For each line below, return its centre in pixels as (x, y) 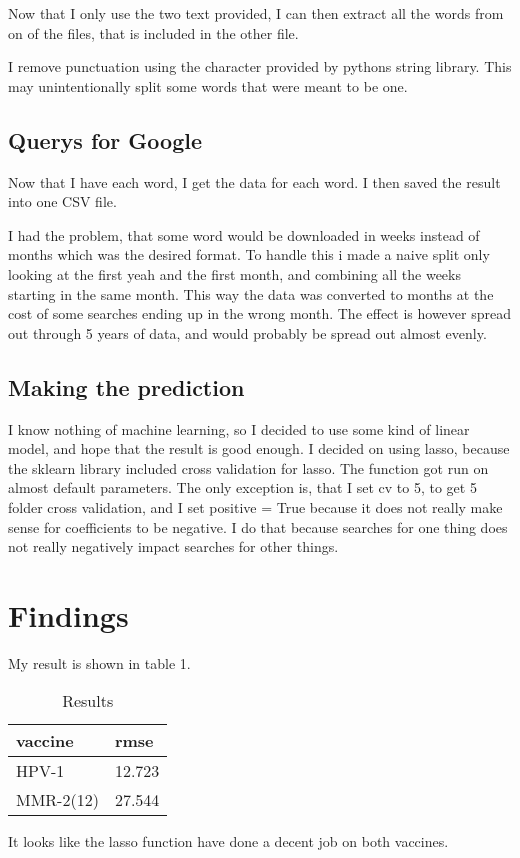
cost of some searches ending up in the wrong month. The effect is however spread (259, 313)
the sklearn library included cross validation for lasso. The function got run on (248, 467)
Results (88, 701)
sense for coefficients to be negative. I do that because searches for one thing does (258, 526)
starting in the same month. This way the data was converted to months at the (251, 293)
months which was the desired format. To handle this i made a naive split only (249, 254)
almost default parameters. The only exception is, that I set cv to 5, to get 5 (242, 487)
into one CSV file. (62, 201)
